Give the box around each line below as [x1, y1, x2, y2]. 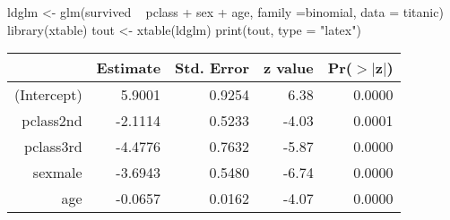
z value [263, 57, 314, 79]
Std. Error [175, 57, 249, 79]
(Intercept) [14, 84, 82, 106]
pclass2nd [22, 110, 82, 131]
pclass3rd [23, 136, 82, 157]
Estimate [96, 57, 161, 79]
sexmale [32, 162, 82, 183]
